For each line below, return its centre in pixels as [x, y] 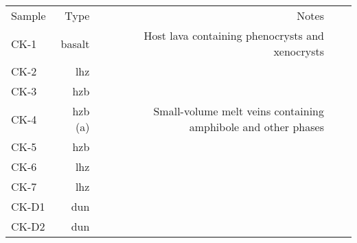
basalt [75, 43]
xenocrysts [299, 51]
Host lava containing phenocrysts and [234, 35]
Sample [28, 15]
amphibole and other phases [256, 127]
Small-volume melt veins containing [239, 111]
